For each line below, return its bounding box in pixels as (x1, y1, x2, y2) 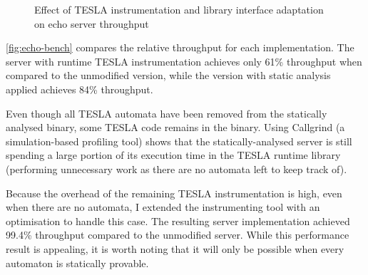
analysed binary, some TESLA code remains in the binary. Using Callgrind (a (6, 120, 345, 135)
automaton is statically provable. (6, 255, 149, 270)
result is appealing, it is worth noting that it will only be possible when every (6, 241, 344, 256)
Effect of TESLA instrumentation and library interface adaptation (34, 2, 324, 16)
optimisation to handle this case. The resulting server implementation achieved (6, 213, 350, 228)
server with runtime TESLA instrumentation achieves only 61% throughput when (6, 53, 362, 68)
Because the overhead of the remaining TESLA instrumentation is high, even (6, 185, 342, 200)
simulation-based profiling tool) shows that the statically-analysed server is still (6, 133, 352, 148)
